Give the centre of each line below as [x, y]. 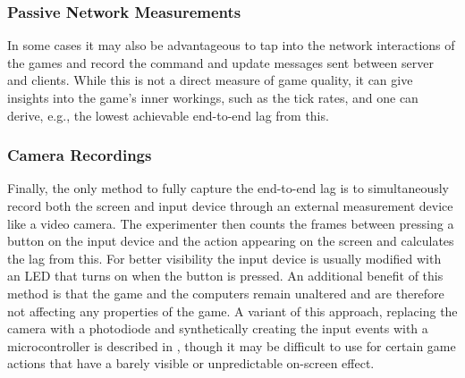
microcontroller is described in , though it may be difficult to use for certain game [232, 345]
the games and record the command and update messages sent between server [220, 62]
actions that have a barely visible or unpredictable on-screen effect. [191, 363]
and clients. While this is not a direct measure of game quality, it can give [210, 80]
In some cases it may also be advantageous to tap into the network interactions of [231, 45]
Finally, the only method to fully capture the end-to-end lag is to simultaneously [228, 188]
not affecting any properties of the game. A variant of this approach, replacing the [232, 311]
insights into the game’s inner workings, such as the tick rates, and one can [213, 97]
